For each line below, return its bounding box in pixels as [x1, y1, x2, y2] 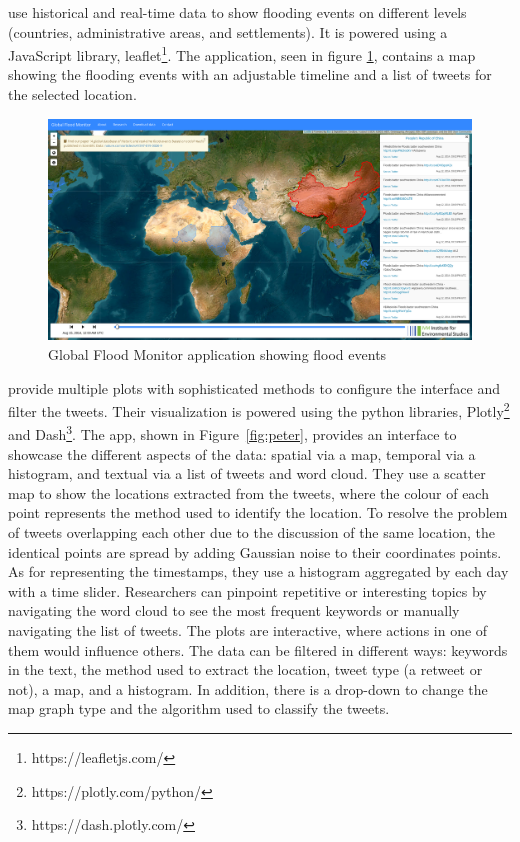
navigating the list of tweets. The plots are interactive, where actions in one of [8, 619, 488, 640]
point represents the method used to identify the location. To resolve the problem [8, 502, 508, 523]
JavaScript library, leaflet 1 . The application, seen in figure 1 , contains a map [8, 42, 476, 65]
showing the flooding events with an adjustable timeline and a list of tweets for [8, 64, 492, 85]
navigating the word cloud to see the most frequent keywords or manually [8, 600, 460, 621]
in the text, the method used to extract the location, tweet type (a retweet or [8, 659, 483, 680]
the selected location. [8, 84, 137, 105]
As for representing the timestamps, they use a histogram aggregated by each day [8, 561, 509, 582]
